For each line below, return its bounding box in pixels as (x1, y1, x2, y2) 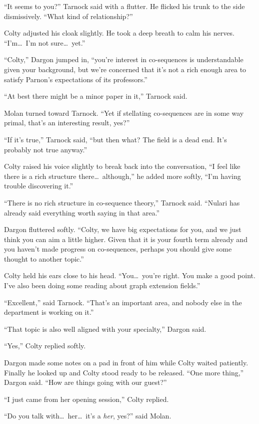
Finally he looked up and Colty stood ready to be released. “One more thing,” (4, 367, 244, 377)
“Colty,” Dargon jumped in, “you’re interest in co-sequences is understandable (4, 54, 243, 65)
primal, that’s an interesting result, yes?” (4, 117, 130, 128)
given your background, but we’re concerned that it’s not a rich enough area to (4, 64, 246, 74)
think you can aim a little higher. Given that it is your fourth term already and (4, 234, 247, 244)
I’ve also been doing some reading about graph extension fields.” (4, 280, 200, 291)
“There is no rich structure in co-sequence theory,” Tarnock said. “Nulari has (4, 197, 240, 207)
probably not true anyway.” (4, 144, 87, 154)
